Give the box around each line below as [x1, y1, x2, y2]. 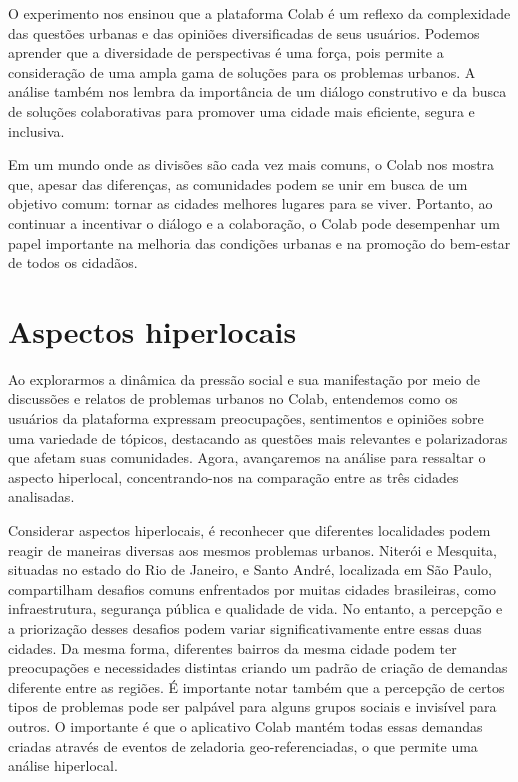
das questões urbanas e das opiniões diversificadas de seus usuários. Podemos [8, 22, 480, 43]
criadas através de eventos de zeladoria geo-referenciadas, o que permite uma [8, 735, 478, 756]
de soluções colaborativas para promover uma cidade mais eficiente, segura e [8, 100, 475, 121]
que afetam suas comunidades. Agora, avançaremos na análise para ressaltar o [8, 447, 486, 468]
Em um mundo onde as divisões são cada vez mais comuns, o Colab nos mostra [8, 154, 495, 175]
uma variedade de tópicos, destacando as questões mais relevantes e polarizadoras [8, 427, 508, 448]
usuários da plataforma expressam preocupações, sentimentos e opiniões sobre [8, 408, 484, 429]
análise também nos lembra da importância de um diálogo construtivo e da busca [8, 81, 507, 102]
